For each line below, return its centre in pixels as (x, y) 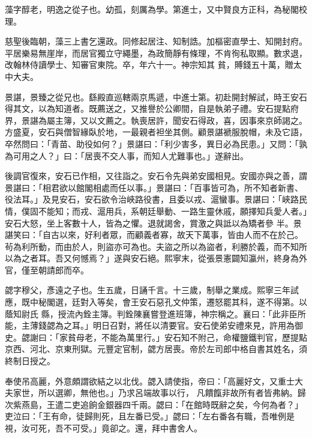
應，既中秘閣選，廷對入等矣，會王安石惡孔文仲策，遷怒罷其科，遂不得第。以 (156, 302)
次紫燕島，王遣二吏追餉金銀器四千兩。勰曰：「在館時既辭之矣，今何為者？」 (154, 404)
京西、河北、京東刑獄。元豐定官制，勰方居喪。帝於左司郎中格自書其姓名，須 (156, 349)
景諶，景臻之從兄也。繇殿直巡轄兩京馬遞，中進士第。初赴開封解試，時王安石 (156, 96)
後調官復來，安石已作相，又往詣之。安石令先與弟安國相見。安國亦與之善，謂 (156, 176)
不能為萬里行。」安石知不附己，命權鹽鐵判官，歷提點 (204, 337)
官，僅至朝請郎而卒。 (47, 269)
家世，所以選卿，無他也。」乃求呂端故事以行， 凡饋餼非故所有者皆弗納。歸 (159, 393)
